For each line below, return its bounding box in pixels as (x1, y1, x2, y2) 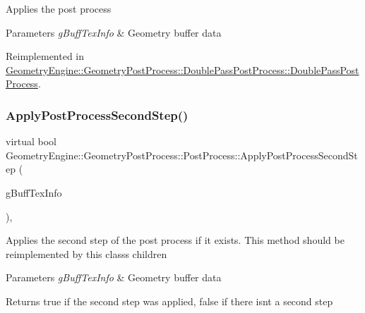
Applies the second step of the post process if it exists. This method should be (6, 233, 345, 247)
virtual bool (6, 134, 57, 149)
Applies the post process (6, 1, 112, 16)
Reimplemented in (6, 49, 85, 63)
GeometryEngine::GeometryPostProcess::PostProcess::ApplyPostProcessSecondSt (6, 147, 358, 162)
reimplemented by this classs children (6, 246, 167, 261)
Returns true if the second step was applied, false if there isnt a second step (6, 293, 333, 308)
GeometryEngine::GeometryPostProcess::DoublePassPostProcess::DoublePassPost (6, 62, 359, 77)
